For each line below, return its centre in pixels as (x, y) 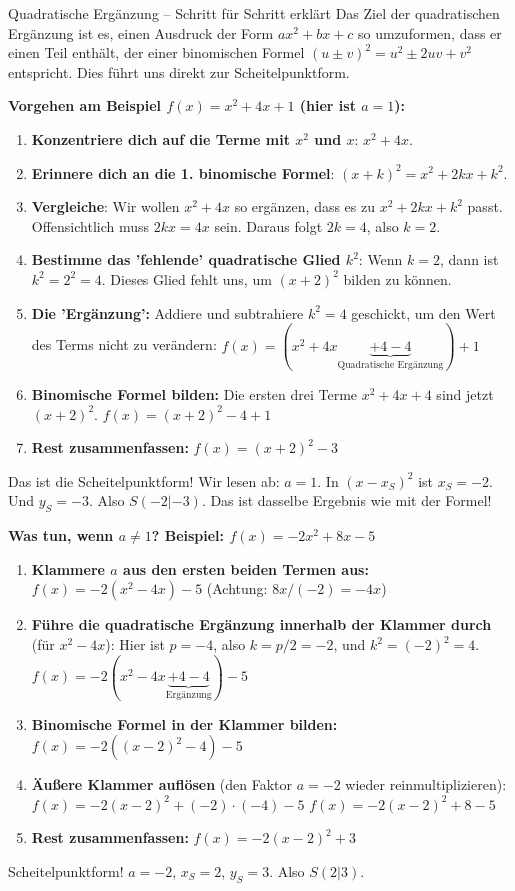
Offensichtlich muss (90, 225)
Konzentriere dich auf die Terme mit (160, 138)
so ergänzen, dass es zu (305, 206)
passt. (485, 206)
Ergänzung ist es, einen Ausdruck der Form (141, 32)
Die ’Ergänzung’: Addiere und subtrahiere (167, 312)
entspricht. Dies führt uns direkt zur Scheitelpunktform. (179, 71)
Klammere (68, 568)
